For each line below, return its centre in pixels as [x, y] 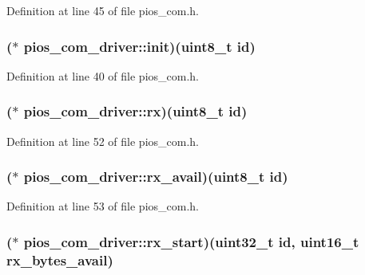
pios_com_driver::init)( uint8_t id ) [139, 46]
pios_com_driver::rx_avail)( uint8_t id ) [156, 177]
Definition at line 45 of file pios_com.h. [103, 10]
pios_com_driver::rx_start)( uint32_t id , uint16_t [191, 241]
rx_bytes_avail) [60, 259]
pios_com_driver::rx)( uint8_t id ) [135, 111]
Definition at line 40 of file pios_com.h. [103, 75]
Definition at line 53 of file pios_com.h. [103, 206]
